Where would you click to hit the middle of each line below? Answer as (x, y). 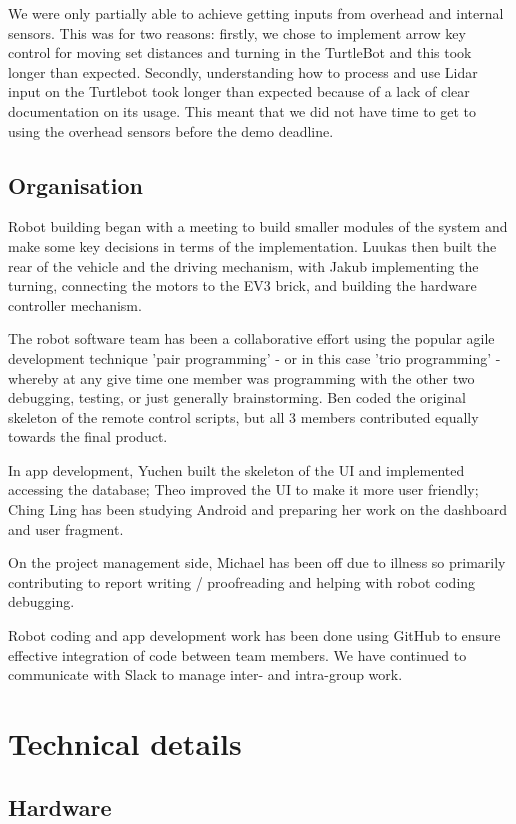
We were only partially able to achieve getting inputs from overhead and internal (256, 13)
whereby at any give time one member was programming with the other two (241, 377)
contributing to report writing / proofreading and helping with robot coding (242, 581)
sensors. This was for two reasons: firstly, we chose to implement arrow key (237, 32)
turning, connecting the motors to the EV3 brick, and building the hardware (242, 285)
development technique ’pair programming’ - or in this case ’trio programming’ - (254, 357)
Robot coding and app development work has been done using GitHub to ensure (254, 635)
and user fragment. (66, 528)
